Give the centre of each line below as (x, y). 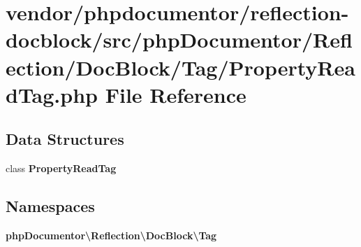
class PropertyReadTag (61, 168)
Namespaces (50, 206)
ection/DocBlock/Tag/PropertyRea (180, 67)
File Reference (176, 94)
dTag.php (52, 94)
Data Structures (65, 139)
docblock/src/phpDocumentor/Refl (179, 40)
